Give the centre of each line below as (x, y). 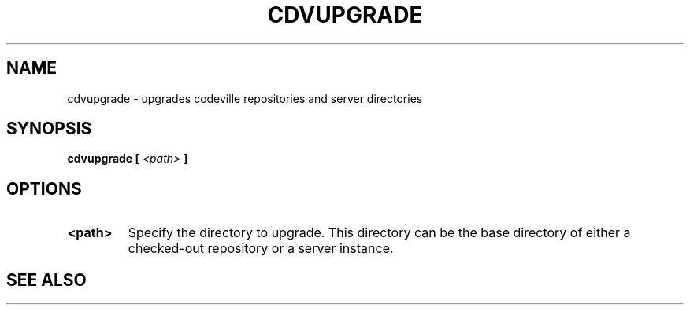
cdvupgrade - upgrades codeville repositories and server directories (245, 98)
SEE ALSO (46, 280)
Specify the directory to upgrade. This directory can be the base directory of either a (379, 233)
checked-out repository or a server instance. (261, 249)
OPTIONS (44, 188)
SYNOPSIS (49, 129)
